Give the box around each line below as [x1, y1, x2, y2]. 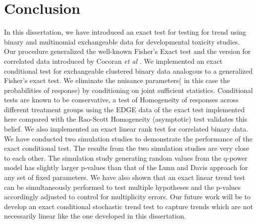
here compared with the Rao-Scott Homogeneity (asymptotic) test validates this [4, 114, 247, 124]
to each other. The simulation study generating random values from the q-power [4, 152, 248, 163]
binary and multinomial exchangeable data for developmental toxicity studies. [4, 36, 240, 46]
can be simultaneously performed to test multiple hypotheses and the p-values [4, 181, 241, 192]
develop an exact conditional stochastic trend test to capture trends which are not [4, 201, 253, 211]
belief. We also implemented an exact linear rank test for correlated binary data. [4, 124, 249, 134]
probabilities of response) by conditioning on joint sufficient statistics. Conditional [4, 85, 253, 95]
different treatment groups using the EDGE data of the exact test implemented [4, 104, 245, 114]
